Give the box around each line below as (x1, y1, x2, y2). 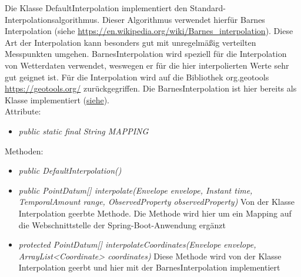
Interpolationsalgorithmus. (5, 13, 100, 25)
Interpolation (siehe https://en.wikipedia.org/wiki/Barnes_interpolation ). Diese (5, 25, 293, 37)
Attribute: (5, 105, 41, 117)
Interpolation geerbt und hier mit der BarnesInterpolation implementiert (18, 261, 280, 273)
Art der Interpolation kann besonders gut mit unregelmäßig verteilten (5, 36, 256, 48)
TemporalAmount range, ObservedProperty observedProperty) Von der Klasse (18, 195, 295, 208)
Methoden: (5, 144, 44, 157)
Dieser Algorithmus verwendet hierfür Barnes (102, 13, 265, 25)
